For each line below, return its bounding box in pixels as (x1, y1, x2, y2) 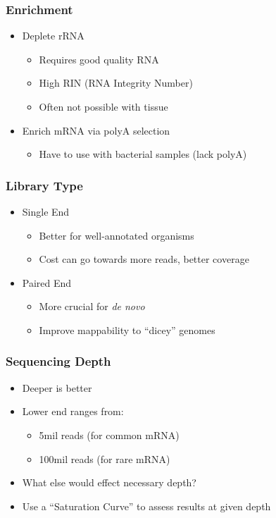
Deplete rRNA (22, 28, 84, 43)
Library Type (6, 176, 83, 194)
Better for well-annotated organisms (39, 228, 194, 242)
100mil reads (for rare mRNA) (39, 451, 170, 466)
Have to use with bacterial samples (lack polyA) (39, 147, 247, 161)
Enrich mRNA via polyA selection (22, 123, 170, 137)
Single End (22, 204, 70, 218)
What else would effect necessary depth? (22, 475, 196, 490)
